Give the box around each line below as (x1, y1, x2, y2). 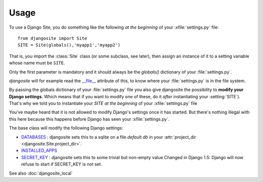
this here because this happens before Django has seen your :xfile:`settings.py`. (9, 116, 170, 122)
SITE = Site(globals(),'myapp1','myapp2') (18, 42, 121, 48)
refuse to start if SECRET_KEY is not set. (21, 161, 102, 167)
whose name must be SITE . (9, 60, 65, 66)
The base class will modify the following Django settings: (9, 125, 124, 131)
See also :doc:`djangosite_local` (9, 170, 73, 176)
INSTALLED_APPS (21, 147, 57, 153)
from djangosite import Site (18, 36, 87, 41)
